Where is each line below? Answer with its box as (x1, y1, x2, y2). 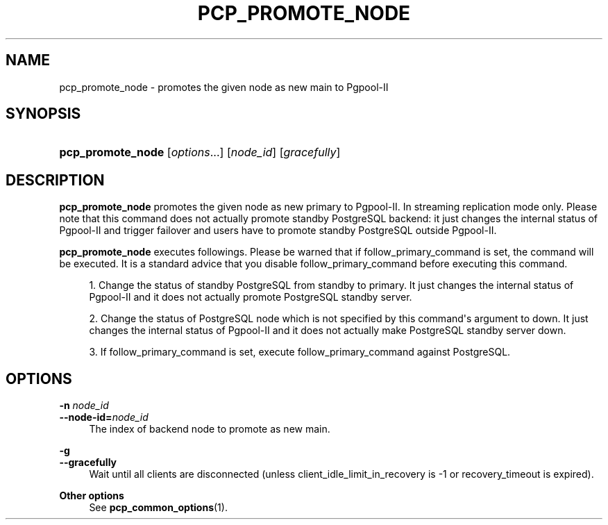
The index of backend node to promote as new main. (89, 423, 330, 435)
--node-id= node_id (59, 411, 149, 424)
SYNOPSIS (6, 105, 81, 123)
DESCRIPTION (6, 171, 105, 189)
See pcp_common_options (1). (89, 501, 228, 514)
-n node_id (59, 399, 109, 412)
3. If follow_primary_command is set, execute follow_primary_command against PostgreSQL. (89, 346, 511, 358)
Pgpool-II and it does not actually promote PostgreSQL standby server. (89, 291, 412, 303)
